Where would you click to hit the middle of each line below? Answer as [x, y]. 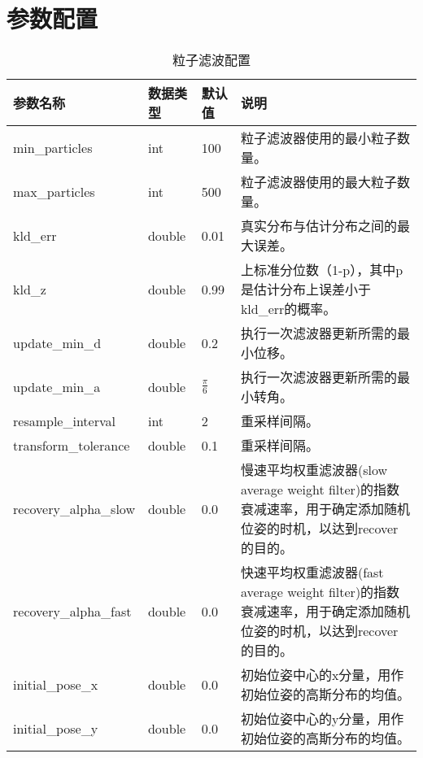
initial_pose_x [56, 684]
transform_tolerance [72, 445]
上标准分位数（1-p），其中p [322, 270]
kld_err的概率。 [288, 309]
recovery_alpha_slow [74, 508]
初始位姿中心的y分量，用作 [322, 719]
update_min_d [57, 342]
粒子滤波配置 [211, 60]
